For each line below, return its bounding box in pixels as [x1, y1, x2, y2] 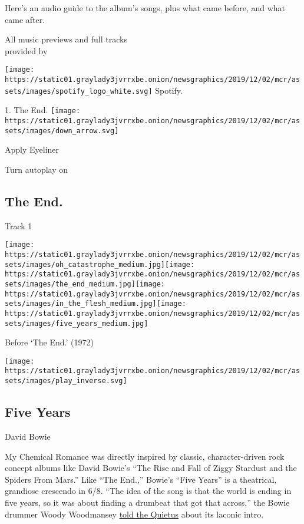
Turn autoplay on [5, 163, 68, 175]
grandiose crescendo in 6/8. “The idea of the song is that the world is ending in [5, 485, 292, 497]
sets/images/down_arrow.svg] [5, 126, 119, 135]
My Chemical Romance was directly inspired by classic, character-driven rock [5, 450, 285, 462]
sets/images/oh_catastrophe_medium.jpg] [5, 260, 166, 269]
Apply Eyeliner [5, 143, 60, 156]
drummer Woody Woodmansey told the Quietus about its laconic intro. [5, 507, 264, 520]
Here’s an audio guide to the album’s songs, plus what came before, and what [5, 2, 286, 14]
